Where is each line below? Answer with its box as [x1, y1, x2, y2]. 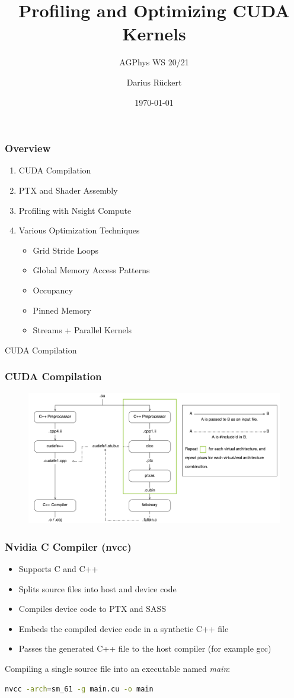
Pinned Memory [33, 304, 91, 316]
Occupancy [33, 283, 73, 296]
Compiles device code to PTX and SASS [18, 602, 167, 615]
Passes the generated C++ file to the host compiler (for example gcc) [18, 642, 271, 655]
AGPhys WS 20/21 [119, 56, 189, 68]
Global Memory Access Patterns [33, 264, 150, 276]
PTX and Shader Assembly [18, 184, 118, 196]
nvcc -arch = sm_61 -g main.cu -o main [5, 684, 154, 693]
